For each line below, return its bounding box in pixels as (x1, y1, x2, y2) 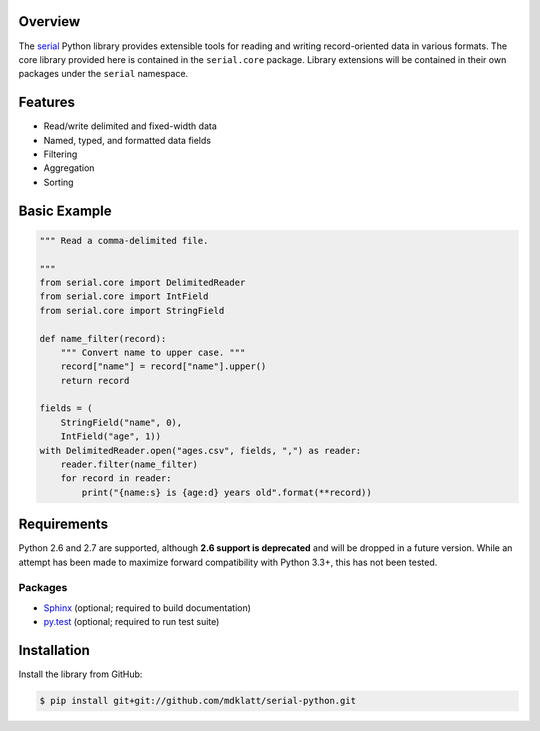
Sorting (43, 176, 74, 188)
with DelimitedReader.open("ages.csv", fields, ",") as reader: (39, 445, 362, 456)
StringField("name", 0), (60, 416, 183, 428)
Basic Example (18, 202, 112, 219)
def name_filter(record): (39, 333, 167, 344)
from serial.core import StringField (39, 305, 225, 316)
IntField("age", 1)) (60, 431, 162, 442)
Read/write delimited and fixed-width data (43, 120, 217, 132)
